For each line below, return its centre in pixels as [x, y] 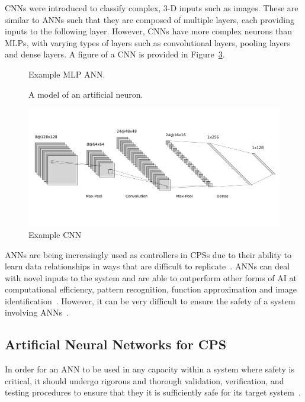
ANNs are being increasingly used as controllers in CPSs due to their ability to [148, 254]
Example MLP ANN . [67, 74]
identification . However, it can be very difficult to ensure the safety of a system [150, 300]
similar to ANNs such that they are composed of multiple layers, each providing [150, 19]
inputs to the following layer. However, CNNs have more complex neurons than [148, 31]
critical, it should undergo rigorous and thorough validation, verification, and [145, 380]
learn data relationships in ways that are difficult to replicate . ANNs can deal [147, 266]
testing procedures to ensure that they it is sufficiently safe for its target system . [153, 392]
